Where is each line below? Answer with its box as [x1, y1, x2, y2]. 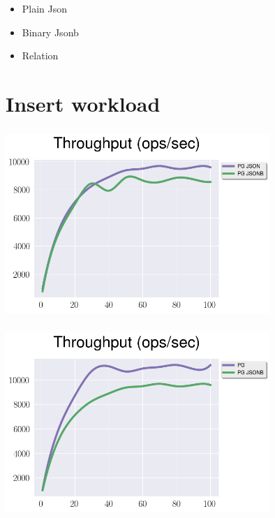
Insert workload [6, 89, 161, 117]
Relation [22, 48, 59, 63]
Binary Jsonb [22, 24, 79, 39]
